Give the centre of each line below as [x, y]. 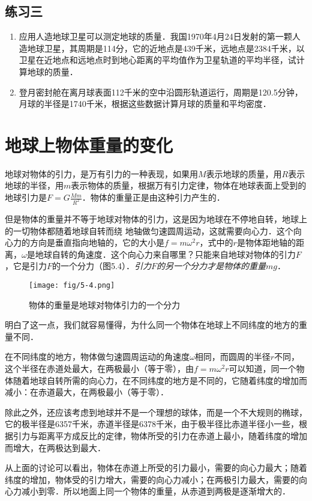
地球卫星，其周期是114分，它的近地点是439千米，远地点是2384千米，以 [166, 48]
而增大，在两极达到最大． [55, 447]
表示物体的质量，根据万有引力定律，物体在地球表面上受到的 [189, 185]
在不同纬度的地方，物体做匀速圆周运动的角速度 [97, 357]
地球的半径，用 [34, 185]
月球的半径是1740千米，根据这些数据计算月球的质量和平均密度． [145, 104]
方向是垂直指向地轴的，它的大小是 [97, 242]
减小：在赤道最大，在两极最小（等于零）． [87, 392]
